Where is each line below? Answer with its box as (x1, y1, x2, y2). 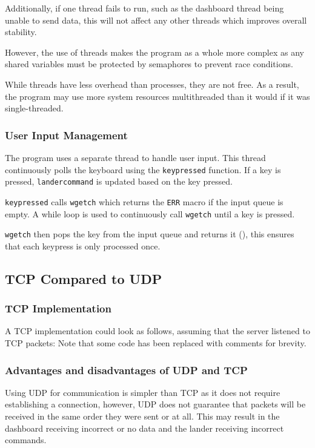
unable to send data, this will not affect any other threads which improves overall (5, 13, 307, 26)
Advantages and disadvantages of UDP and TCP (5, 362, 248, 377)
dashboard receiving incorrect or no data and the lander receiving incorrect (5, 421, 284, 434)
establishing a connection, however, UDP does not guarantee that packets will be (5, 398, 306, 410)
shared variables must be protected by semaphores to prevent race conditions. (5, 58, 293, 70)
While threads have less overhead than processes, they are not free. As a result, (5, 77, 299, 90)
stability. (5, 25, 37, 38)
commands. (5, 433, 47, 446)
